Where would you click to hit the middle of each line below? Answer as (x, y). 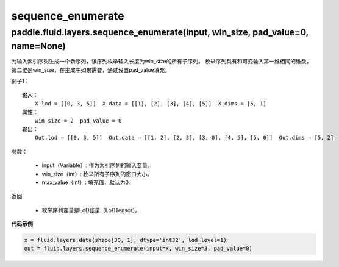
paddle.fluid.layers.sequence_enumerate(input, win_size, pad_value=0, (160, 32)
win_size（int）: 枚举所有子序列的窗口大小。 (97, 174)
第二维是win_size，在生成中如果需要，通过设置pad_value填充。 (91, 69)
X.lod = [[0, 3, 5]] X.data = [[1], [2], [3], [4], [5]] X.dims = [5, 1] (150, 103)
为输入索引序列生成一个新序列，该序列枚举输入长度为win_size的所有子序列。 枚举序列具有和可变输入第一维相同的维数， (162, 62)
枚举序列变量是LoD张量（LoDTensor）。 (91, 210)
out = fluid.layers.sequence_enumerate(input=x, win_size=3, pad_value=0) (138, 249)
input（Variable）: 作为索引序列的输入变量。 (97, 165)
